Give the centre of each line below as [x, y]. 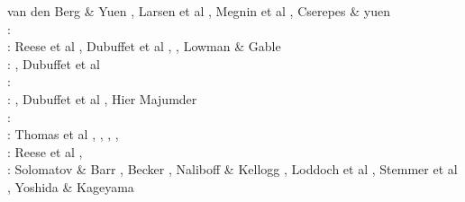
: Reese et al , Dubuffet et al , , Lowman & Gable [144, 46]
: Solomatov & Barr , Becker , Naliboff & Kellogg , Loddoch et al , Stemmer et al [232, 169]
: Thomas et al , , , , [63, 134]
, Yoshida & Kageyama [71, 186]
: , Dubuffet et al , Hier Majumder [102, 98]
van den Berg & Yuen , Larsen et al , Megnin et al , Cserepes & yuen [199, 11]
